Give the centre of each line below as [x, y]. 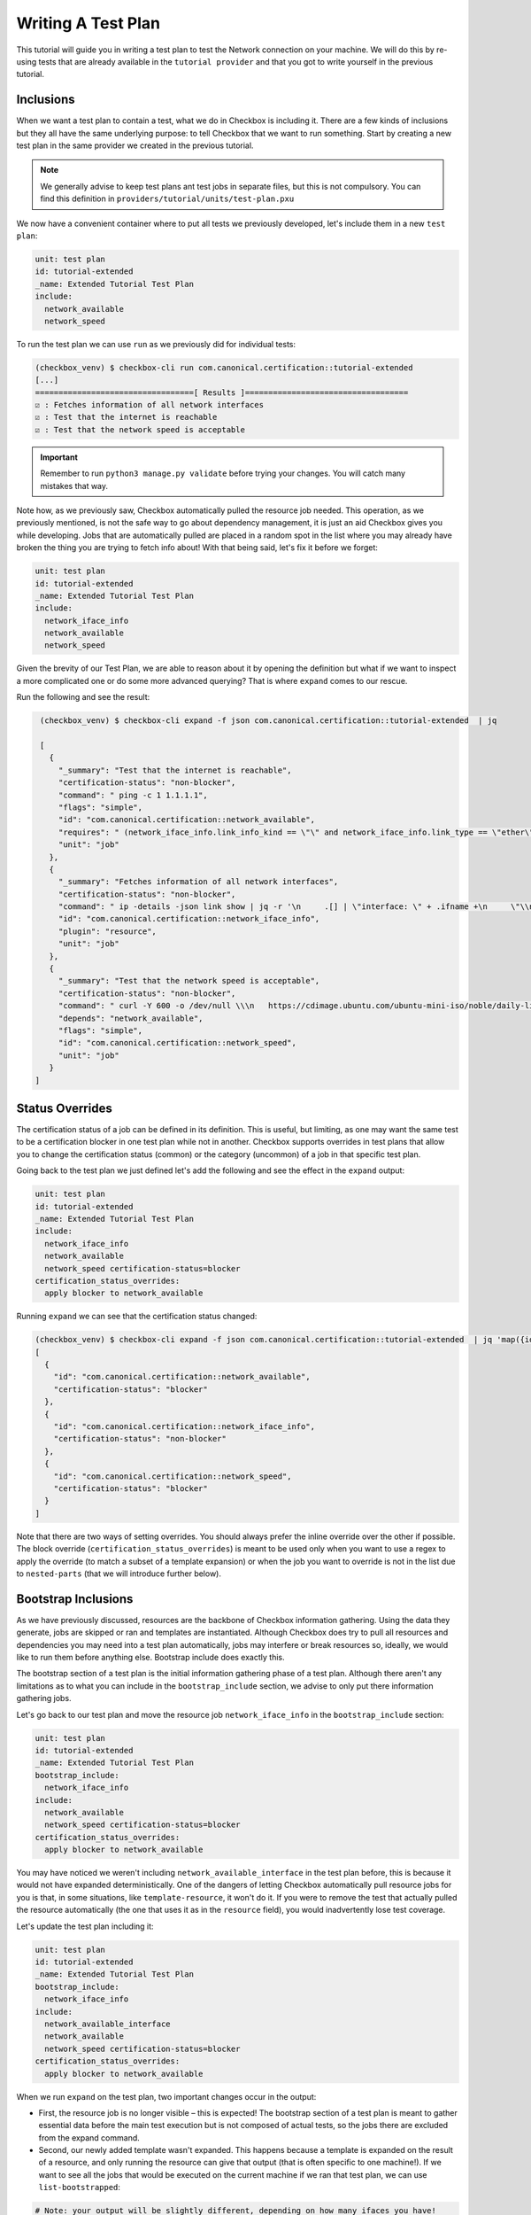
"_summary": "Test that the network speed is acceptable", [189, 981]
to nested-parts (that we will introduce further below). [119, 1574]
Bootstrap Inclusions [75, 1599]
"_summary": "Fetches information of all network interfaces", [198, 882]
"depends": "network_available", [131, 1018]
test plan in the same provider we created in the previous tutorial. [135, 145]
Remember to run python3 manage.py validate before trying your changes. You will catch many [223, 473]
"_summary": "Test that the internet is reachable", [175, 770]
